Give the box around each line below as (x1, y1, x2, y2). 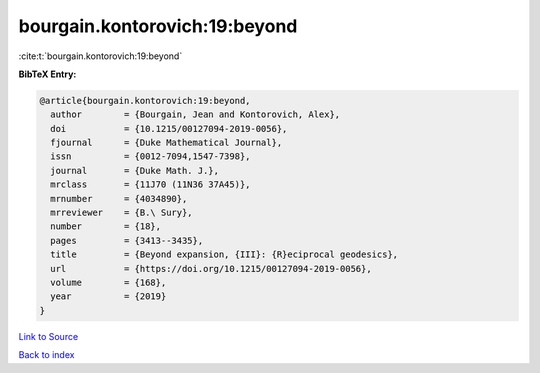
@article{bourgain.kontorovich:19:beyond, (39, 95, 251, 106)
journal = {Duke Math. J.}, (50, 165, 220, 176)
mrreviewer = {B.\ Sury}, (50, 207, 194, 219)
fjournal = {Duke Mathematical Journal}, (50, 137, 283, 149)
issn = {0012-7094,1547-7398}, (50, 151, 251, 162)
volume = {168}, (50, 277, 167, 288)
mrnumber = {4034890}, (50, 193, 188, 204)
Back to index (18, 349, 75, 361)
